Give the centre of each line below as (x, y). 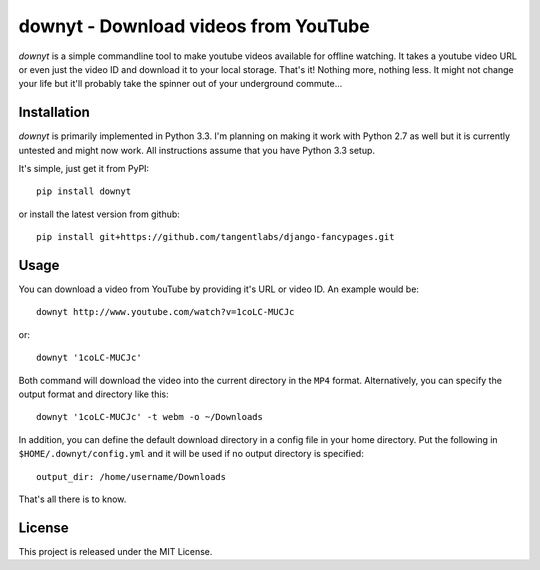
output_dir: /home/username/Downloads (131, 476)
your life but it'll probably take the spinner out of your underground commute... (180, 84)
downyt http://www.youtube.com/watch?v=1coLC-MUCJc (165, 312)
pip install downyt (84, 191)
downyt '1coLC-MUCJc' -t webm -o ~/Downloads (150, 417)
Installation (54, 112)
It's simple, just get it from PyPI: (84, 169)
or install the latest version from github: (99, 214)
